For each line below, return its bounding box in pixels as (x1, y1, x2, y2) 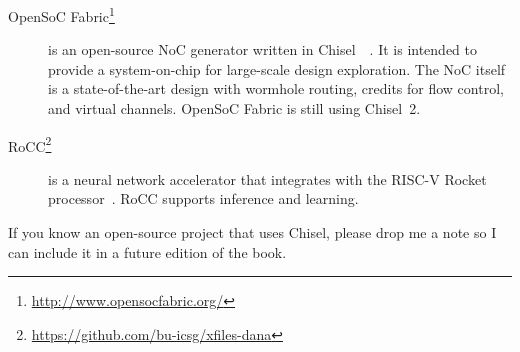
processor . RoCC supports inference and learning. (48, 188, 359, 209)
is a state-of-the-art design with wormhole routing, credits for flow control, (48, 78, 504, 99)
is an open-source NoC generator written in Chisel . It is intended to (48, 39, 478, 60)
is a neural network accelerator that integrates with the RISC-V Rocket (48, 168, 487, 189)
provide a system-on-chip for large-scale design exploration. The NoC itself (48, 58, 506, 79)
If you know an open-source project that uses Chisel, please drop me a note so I (8, 222, 497, 243)
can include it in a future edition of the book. (8, 241, 287, 262)
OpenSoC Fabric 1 (8, 3, 115, 26)
